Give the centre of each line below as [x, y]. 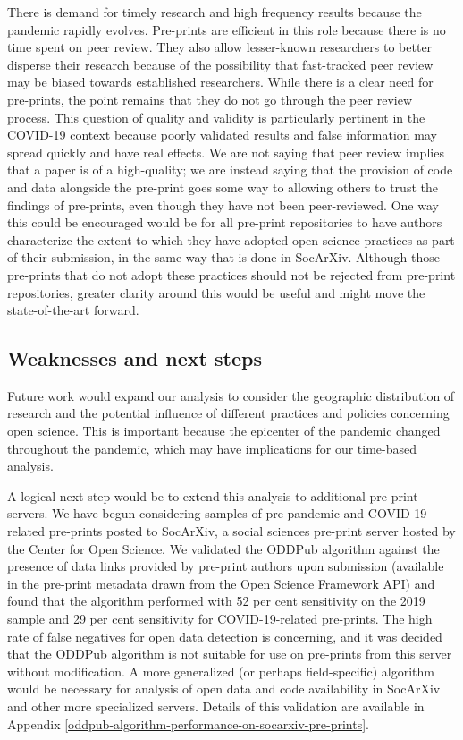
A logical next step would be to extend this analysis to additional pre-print [213, 495]
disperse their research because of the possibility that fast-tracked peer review [220, 64]
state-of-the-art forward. [73, 310]
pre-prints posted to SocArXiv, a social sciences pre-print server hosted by [252, 531]
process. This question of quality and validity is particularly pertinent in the [216, 117]
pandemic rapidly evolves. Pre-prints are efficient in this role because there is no [227, 29]
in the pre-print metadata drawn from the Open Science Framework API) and [221, 583]
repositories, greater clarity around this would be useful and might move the [216, 292]
